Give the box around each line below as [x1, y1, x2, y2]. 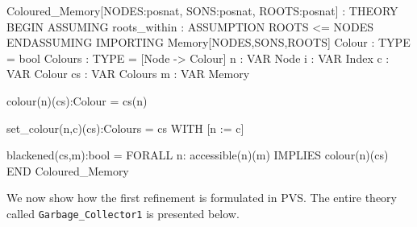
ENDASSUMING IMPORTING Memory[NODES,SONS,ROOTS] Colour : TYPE [6, 34, 411, 51]
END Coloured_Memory [6, 162, 129, 179]
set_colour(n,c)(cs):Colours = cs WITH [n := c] [6, 119, 244, 136]
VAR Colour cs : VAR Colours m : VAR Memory [6, 65, 250, 82]
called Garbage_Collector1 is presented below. [6, 204, 240, 221]
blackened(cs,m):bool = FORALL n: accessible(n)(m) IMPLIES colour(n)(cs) [6, 147, 389, 163]
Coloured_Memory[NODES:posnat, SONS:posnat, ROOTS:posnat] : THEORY [6, 2, 398, 19]
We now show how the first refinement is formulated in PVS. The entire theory [6, 189, 397, 206]
